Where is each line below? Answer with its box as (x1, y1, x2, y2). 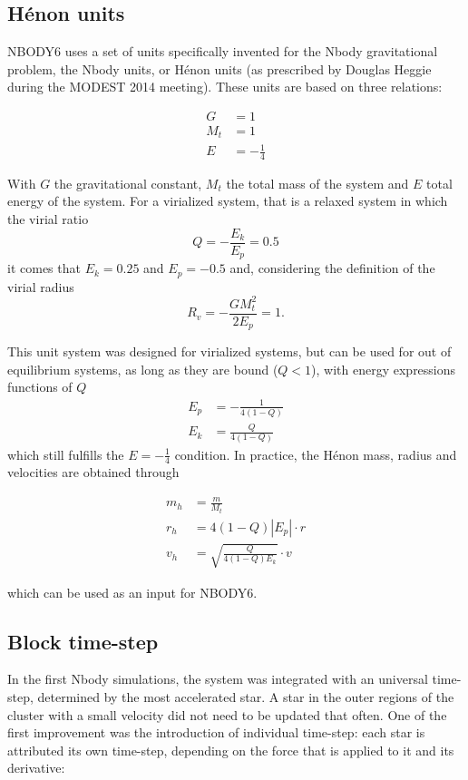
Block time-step (7, 627, 159, 655)
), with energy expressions (311, 359, 456, 378)
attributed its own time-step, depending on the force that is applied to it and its (7, 740, 454, 759)
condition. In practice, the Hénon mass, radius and (174, 444, 457, 463)
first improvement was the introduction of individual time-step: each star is (7, 723, 425, 742)
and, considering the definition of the (229, 258, 435, 278)
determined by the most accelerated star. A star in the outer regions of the (37, 687, 454, 706)
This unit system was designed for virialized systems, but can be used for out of (7, 342, 452, 361)
